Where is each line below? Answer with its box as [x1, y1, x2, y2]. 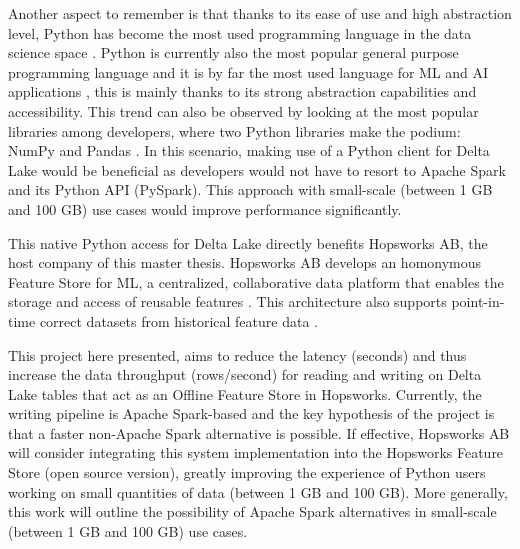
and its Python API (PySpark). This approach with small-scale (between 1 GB [8, 179, 493, 200]
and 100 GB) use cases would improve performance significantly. [8, 198, 402, 219]
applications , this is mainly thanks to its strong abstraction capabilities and [8, 81, 477, 102]
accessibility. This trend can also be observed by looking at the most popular [8, 100, 479, 121]
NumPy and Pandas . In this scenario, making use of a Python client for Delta [8, 140, 490, 161]
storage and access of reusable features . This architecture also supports [8, 291, 447, 312]
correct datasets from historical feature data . [39, 310, 318, 331]
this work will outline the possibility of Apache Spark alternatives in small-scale [8, 501, 497, 522]
